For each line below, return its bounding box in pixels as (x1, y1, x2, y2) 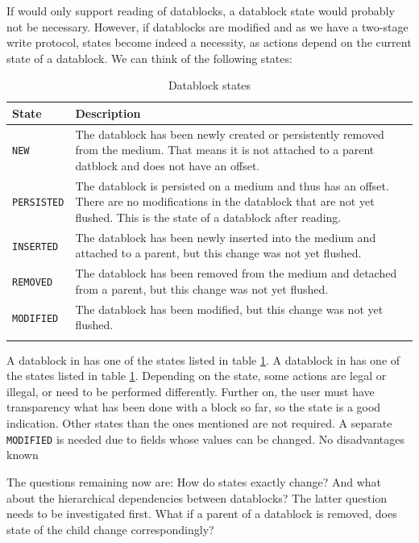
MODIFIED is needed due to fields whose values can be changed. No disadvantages (6, 430, 405, 447)
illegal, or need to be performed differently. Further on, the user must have (6, 382, 375, 399)
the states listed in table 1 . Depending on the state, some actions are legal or (6, 367, 387, 384)
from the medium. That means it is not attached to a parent (75, 141, 375, 158)
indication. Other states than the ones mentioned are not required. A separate (6, 415, 392, 432)
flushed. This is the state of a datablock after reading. (75, 209, 342, 226)
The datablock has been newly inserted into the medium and (75, 228, 376, 245)
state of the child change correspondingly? (6, 520, 214, 537)
